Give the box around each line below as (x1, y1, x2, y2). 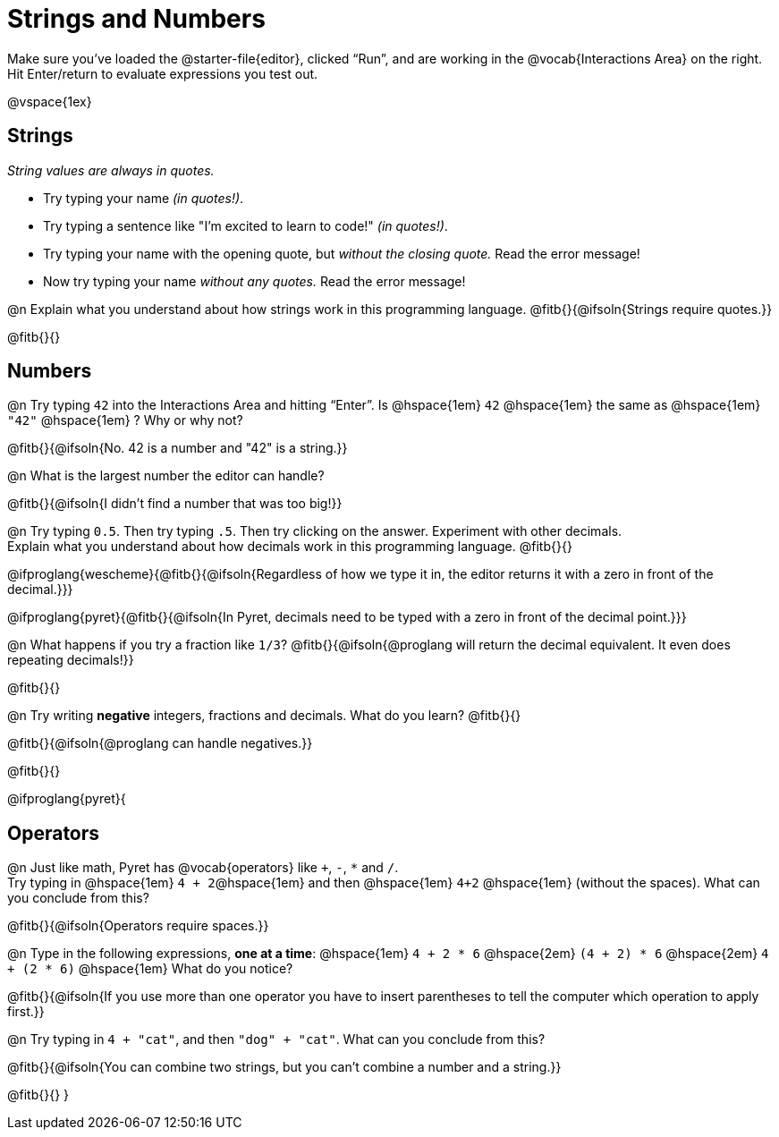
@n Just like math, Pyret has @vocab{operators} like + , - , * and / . (7, 860, 399, 876)
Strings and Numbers (7, 4, 266, 34)
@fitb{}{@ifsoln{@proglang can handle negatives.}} (7, 735, 313, 751)
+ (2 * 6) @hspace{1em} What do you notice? (7, 961, 293, 977)
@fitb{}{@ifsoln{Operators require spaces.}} (7, 918, 269, 934)
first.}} (7, 1004, 45, 1020)
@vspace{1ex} (7, 93, 92, 109)
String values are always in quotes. (7, 162, 215, 178)
